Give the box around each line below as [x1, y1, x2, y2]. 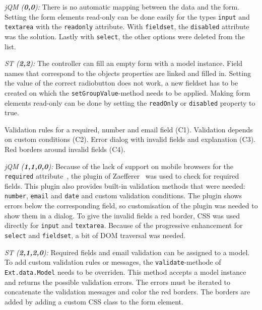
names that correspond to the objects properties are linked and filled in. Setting [5, 67, 251, 78]
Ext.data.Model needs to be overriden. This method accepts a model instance [5, 266, 246, 277]
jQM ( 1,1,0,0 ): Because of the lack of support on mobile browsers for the [5, 161, 234, 171]
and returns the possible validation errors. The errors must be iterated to [5, 276, 231, 287]
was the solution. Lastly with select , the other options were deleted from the [5, 31, 245, 41]
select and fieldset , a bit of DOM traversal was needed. [5, 229, 186, 240]
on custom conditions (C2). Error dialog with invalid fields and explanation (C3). [5, 134, 255, 144]
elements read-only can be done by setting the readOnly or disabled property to [5, 97, 255, 108]
